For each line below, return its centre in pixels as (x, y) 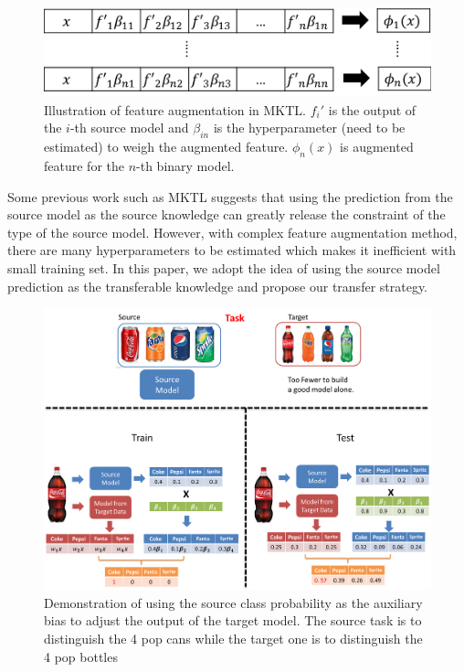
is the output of (372, 109)
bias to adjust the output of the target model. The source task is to (233, 620)
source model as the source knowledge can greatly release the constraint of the (227, 214)
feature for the (84, 166)
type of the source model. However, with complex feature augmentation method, (232, 232)
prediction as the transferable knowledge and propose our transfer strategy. (218, 286)
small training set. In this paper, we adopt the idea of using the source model (224, 268)
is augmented (377, 147)
